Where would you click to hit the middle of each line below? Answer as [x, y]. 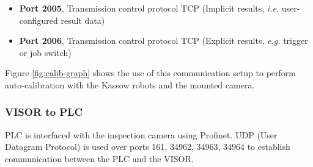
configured [39, 20]
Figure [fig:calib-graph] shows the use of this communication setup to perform [150, 73]
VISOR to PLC [44, 112]
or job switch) [45, 52]
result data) [83, 20]
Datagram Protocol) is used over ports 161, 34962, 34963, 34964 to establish [148, 147]
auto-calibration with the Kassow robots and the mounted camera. [130, 84]
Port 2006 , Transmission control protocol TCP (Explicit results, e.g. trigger [164, 41]
